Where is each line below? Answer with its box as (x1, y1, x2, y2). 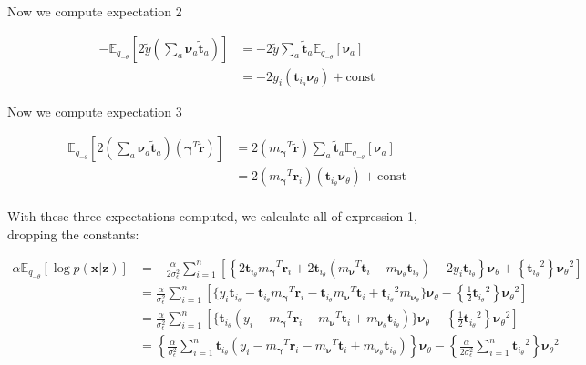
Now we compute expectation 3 (7, 101, 182, 120)
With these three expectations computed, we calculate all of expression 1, (7, 207, 417, 226)
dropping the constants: (7, 224, 139, 243)
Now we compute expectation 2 (7, 2, 182, 20)
